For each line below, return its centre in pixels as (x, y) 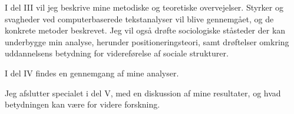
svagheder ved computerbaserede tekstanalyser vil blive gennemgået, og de (139, 19)
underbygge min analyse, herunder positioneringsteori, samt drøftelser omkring (147, 41)
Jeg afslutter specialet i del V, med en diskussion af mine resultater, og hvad (143, 93)
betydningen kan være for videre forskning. (82, 104)
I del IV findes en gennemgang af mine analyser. (92, 73)
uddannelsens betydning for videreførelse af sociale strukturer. (117, 53)
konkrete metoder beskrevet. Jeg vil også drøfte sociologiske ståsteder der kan (145, 30)
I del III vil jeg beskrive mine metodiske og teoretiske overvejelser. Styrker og (144, 7)
